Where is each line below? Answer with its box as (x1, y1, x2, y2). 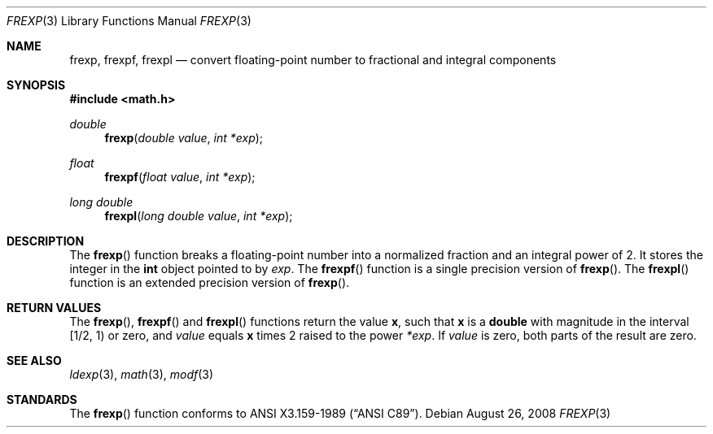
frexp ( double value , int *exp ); (104, 131, 264, 145)
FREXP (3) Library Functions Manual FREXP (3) (7, 14, 252, 28)
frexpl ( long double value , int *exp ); (104, 209, 293, 223)
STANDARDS (7, 393, 77, 406)
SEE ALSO (7, 354, 62, 367)
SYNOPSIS (7, 78, 66, 92)
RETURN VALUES (7, 301, 102, 315)
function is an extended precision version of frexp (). (69, 276, 350, 289)
